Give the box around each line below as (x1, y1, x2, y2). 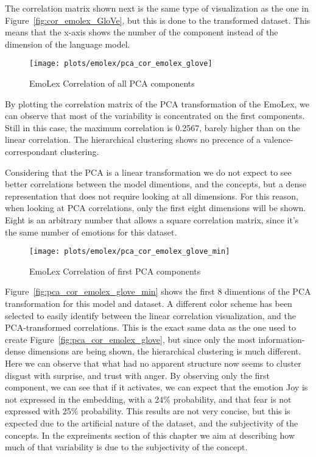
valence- (263, 133, 293, 146)
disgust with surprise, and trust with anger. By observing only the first (5, 369, 270, 381)
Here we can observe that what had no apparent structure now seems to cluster (5, 356, 301, 369)
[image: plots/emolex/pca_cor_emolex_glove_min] (29, 247, 230, 256)
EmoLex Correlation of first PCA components (29, 264, 201, 277)
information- (258, 333, 305, 345)
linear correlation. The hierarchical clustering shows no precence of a (5, 133, 261, 146)
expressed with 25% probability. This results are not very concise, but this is (5, 405, 290, 417)
